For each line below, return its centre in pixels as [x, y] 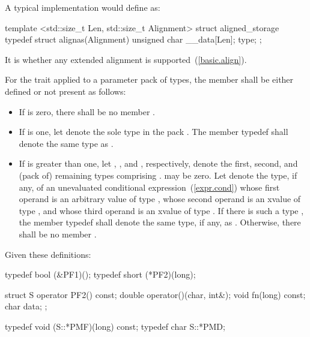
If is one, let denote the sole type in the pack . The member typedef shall [153, 132]
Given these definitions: [48, 254]
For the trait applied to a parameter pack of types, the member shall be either [149, 79]
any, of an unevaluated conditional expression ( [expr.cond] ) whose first [149, 187]
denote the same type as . [66, 143]
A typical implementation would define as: [83, 7]
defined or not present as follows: [65, 91]
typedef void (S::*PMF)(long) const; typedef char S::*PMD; [115, 326]
